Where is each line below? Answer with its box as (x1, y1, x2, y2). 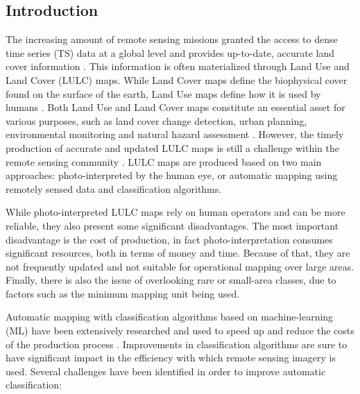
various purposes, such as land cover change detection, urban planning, (6, 113, 307, 128)
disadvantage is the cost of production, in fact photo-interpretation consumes (6, 232, 333, 246)
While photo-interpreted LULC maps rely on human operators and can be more (6, 205, 345, 219)
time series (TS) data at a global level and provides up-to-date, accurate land (6, 45, 334, 60)
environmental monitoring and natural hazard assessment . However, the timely (6, 127, 344, 142)
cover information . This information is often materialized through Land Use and (6, 59, 350, 74)
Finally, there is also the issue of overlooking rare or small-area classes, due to (6, 273, 336, 287)
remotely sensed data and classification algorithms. (6, 181, 222, 196)
